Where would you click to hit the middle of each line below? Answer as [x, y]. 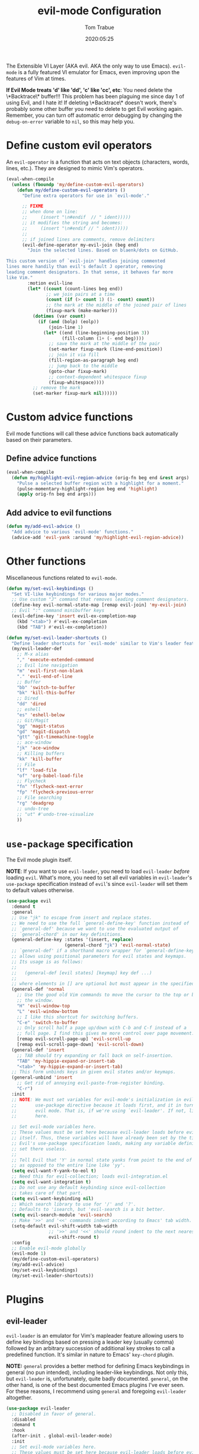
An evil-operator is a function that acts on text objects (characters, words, [98, 162]
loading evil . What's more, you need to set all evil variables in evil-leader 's [99, 878]
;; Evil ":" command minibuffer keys [58, 611]
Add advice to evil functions [59, 513]
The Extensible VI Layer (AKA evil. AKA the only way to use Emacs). [89, 66]
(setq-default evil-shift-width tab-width [65, 1226]
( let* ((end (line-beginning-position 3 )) [97, 333]
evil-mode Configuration [99, 11]
